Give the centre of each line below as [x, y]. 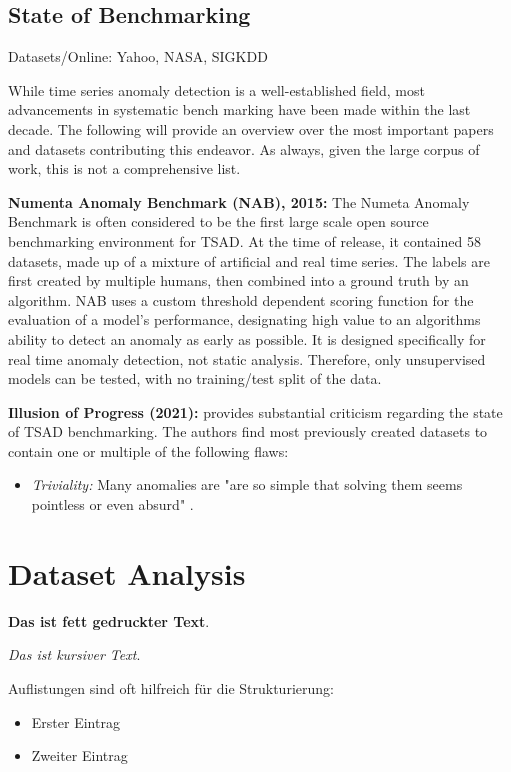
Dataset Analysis [127, 572]
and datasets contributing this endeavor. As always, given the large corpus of [244, 148]
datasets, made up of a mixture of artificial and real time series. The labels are [249, 260]
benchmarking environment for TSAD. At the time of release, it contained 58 [244, 240]
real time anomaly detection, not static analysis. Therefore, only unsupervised [247, 358]
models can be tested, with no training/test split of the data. [195, 378]
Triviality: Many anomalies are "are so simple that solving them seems [247, 484]
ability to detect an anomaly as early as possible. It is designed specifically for [247, 338]
